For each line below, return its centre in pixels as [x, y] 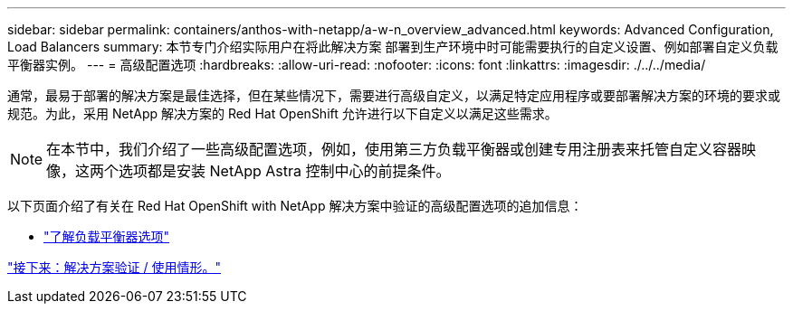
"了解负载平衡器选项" [107, 236]
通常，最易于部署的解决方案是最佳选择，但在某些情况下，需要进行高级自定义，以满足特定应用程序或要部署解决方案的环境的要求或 [394, 95]
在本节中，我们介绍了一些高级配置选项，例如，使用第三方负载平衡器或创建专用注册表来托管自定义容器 [394, 149]
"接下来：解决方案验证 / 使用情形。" [114, 267]
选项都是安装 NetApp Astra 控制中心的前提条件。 [285, 171]
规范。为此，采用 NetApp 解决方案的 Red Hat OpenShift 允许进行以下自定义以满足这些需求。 [282, 113]
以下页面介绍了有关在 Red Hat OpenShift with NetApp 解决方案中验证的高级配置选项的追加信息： [295, 206]
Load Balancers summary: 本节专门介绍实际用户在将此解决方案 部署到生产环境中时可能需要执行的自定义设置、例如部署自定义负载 [393, 47]
